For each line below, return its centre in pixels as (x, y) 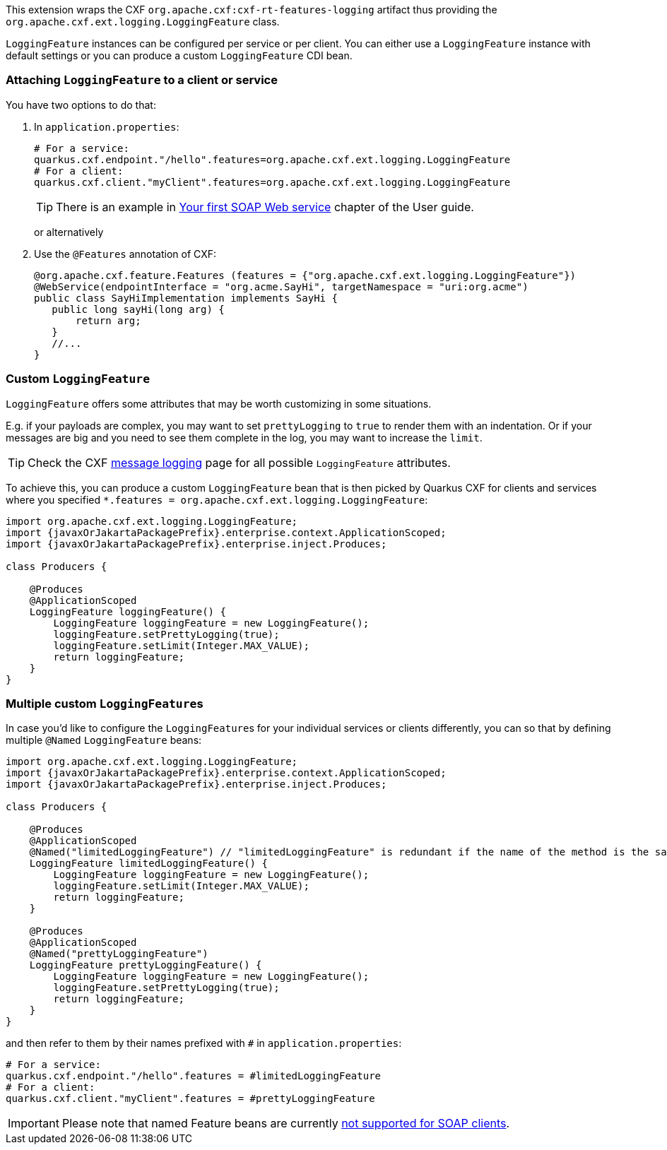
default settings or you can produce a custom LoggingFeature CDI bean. (179, 55)
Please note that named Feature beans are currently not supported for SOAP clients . (286, 1124)
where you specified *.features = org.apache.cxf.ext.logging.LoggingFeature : (217, 499)
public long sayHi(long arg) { (138, 309)
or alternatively (69, 232)
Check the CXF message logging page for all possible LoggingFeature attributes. (239, 462)
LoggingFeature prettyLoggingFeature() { (146, 965)
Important (34, 1124)
